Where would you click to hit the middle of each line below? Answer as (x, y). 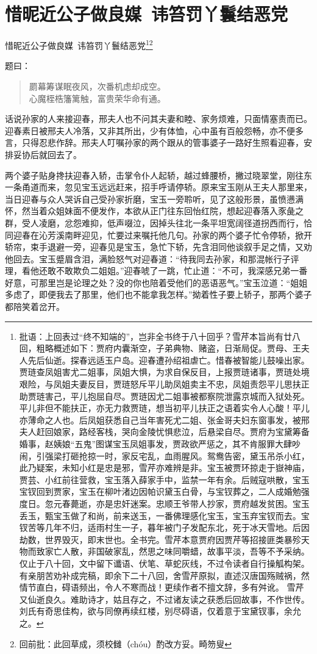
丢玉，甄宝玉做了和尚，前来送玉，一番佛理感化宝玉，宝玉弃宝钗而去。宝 (164, 515)
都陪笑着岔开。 (35, 307)
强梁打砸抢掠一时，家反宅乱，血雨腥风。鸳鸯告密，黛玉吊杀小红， (177, 455)
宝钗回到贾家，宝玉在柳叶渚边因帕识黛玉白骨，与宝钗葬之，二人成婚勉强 (164, 491)
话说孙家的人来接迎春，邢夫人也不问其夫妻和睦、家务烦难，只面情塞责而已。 (158, 119)
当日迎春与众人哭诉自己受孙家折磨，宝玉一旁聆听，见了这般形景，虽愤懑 (150, 199)
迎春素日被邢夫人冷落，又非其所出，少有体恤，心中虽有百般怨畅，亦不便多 (154, 130)
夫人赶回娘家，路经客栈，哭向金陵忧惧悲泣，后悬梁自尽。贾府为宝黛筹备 (164, 432)
